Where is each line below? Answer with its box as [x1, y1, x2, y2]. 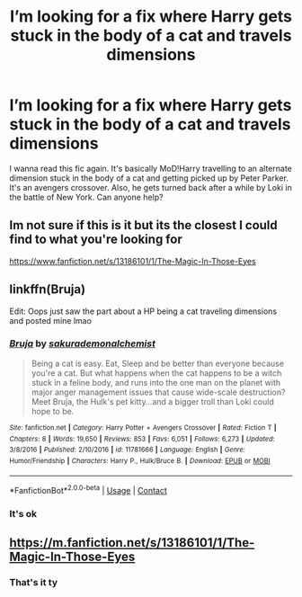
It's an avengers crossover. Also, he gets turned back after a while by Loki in [9, 182, 292, 192]
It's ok [9, 508, 38, 521]
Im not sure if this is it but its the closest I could [9, 218, 279, 233]
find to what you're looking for [9, 232, 182, 247]
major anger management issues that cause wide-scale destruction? [31, 387, 286, 397]
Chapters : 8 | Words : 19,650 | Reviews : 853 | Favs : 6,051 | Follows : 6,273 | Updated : [9, 434, 276, 443]
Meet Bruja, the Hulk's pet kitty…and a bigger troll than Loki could [31, 396, 274, 406]
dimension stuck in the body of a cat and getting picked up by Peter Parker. [9, 173, 289, 183]
